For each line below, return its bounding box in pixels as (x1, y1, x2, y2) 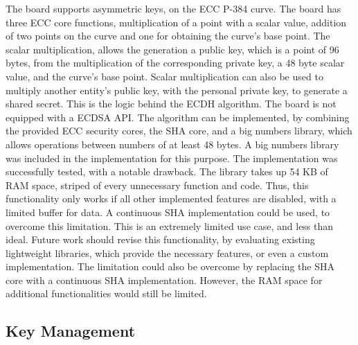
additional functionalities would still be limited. (6, 286, 207, 301)
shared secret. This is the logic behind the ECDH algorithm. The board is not (6, 96, 337, 111)
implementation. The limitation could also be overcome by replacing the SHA (6, 259, 334, 274)
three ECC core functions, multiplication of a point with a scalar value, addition (6, 15, 347, 29)
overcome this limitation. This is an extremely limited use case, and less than (6, 218, 334, 233)
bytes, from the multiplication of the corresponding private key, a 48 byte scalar (6, 55, 345, 70)
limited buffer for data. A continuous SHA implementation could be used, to (6, 204, 330, 219)
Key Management (6, 320, 136, 342)
